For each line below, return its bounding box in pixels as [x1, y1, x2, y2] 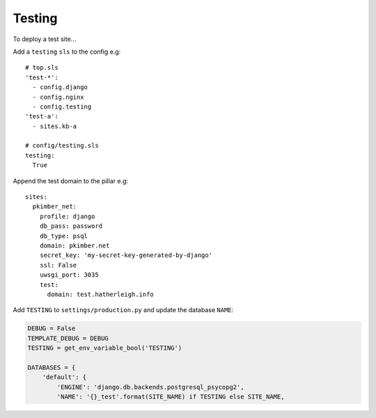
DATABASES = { [27, 363, 76, 371]
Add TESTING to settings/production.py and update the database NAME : [13, 306, 234, 314]
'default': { [42, 373, 87, 381]
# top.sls [25, 63, 58, 72]
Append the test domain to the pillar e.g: [13, 176, 129, 185]
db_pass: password [39, 222, 103, 230]
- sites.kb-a [32, 122, 77, 130]
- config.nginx [32, 93, 84, 101]
